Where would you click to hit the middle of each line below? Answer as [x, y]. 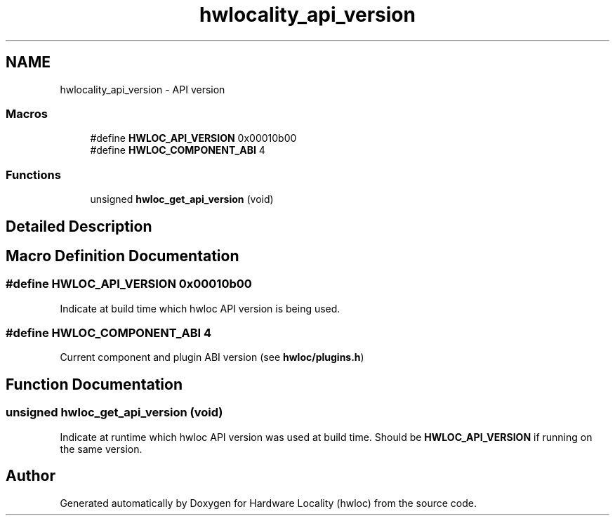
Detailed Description [79, 226]
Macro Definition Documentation [123, 256]
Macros [27, 113]
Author [31, 476]
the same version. [101, 449]
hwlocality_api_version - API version [143, 89]
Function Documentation [94, 384]
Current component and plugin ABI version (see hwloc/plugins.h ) [212, 357]
